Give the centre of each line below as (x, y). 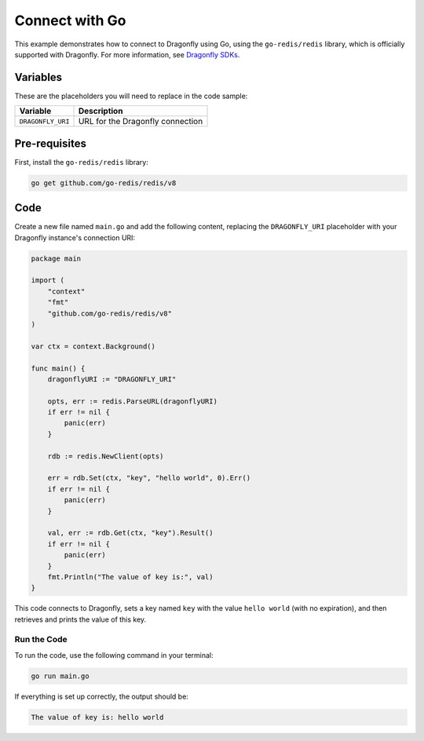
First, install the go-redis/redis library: (81, 162)
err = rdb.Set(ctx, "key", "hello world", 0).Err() (149, 478)
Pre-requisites (50, 143)
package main (56, 258)
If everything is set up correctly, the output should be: (101, 696)
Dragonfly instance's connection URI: (75, 237)
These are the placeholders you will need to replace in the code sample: (131, 96)
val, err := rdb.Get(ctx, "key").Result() (130, 533)
